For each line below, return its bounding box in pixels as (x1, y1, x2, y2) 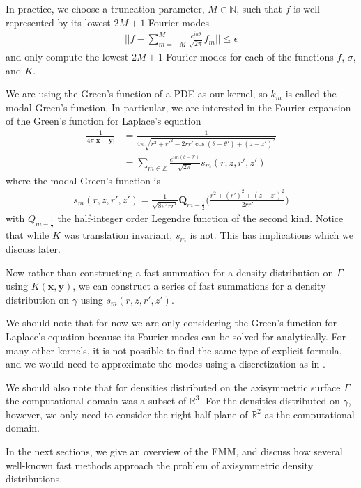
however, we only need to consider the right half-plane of (6, 407, 248, 421)
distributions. (6, 471, 63, 486)
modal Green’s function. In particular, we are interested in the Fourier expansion (6, 100, 351, 114)
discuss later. (6, 241, 61, 255)
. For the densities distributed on (199, 393, 340, 408)
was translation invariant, (63, 228, 173, 242)
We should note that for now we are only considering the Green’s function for (6, 315, 337, 330)
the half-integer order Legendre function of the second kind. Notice (57, 211, 344, 226)
